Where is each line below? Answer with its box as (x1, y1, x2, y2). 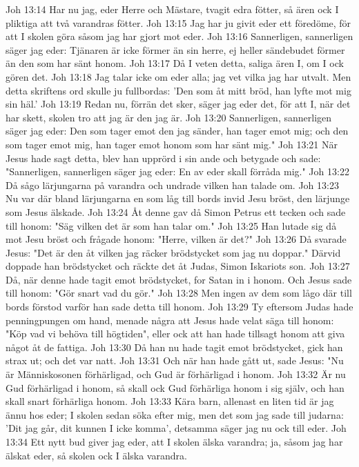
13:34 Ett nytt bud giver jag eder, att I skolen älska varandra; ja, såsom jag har (6, 435, 343, 448)
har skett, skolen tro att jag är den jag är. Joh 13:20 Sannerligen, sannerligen (6, 110, 332, 124)
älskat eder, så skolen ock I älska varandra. (6, 448, 187, 462)
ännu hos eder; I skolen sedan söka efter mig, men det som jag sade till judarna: (6, 407, 344, 421)
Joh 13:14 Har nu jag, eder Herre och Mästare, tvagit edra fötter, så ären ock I (6, 2, 339, 16)
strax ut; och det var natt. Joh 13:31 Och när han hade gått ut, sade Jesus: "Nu (6, 353, 344, 368)
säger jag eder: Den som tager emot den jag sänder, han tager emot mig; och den (6, 123, 349, 138)
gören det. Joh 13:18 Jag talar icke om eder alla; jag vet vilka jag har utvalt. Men (6, 69, 351, 83)
